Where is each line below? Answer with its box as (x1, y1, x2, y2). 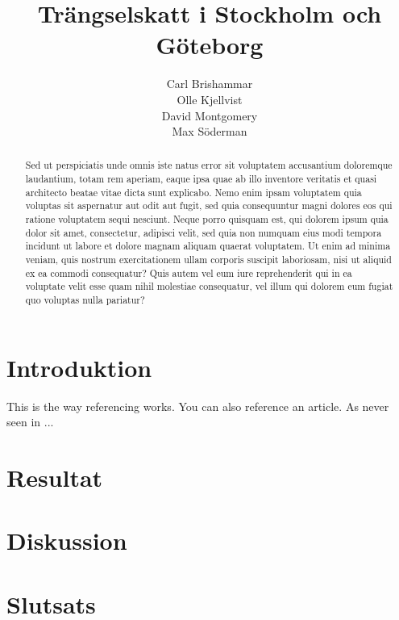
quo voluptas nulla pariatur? (25, 293, 145, 307)
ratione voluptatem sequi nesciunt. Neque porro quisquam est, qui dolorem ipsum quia (25, 212, 389, 226)
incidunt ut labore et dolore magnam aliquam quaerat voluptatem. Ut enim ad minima (25, 239, 391, 253)
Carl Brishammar (166, 75, 253, 92)
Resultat (6, 461, 103, 494)
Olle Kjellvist (177, 90, 243, 107)
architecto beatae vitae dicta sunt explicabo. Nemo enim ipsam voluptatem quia (25, 185, 362, 199)
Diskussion (6, 524, 127, 557)
